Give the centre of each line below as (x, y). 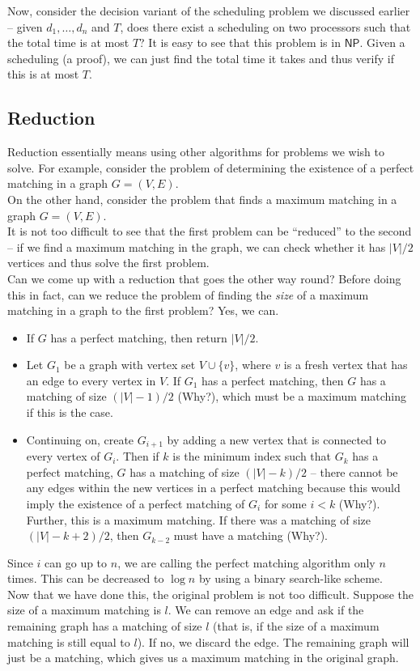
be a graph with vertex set (130, 365)
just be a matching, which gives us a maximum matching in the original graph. (203, 658)
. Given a (382, 42)
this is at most (43, 74)
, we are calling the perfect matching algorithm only (246, 562)
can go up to (76, 562)
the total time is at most (68, 42)
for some (285, 503)
